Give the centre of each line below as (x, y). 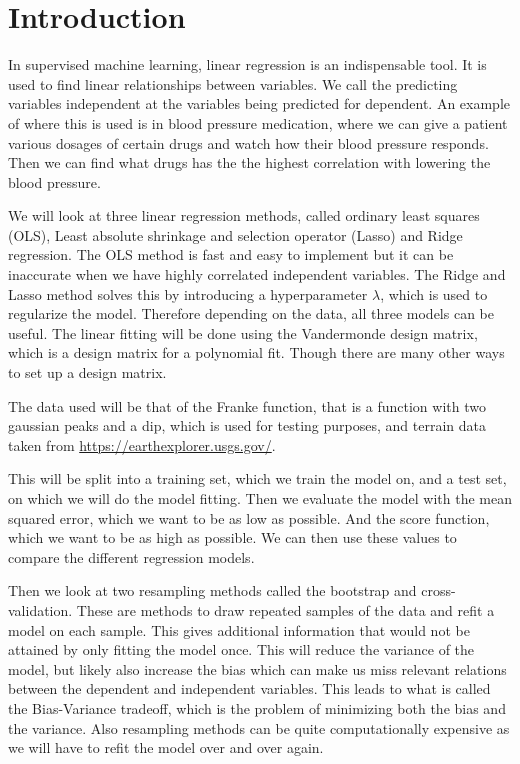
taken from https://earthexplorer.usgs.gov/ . (142, 444)
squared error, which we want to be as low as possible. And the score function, (249, 517)
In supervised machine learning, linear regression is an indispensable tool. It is (247, 64)
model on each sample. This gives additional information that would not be (239, 629)
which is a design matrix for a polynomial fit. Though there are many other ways (256, 352)
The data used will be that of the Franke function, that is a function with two (247, 405)
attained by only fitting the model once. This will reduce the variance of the (241, 649)
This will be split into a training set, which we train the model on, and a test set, (257, 478)
